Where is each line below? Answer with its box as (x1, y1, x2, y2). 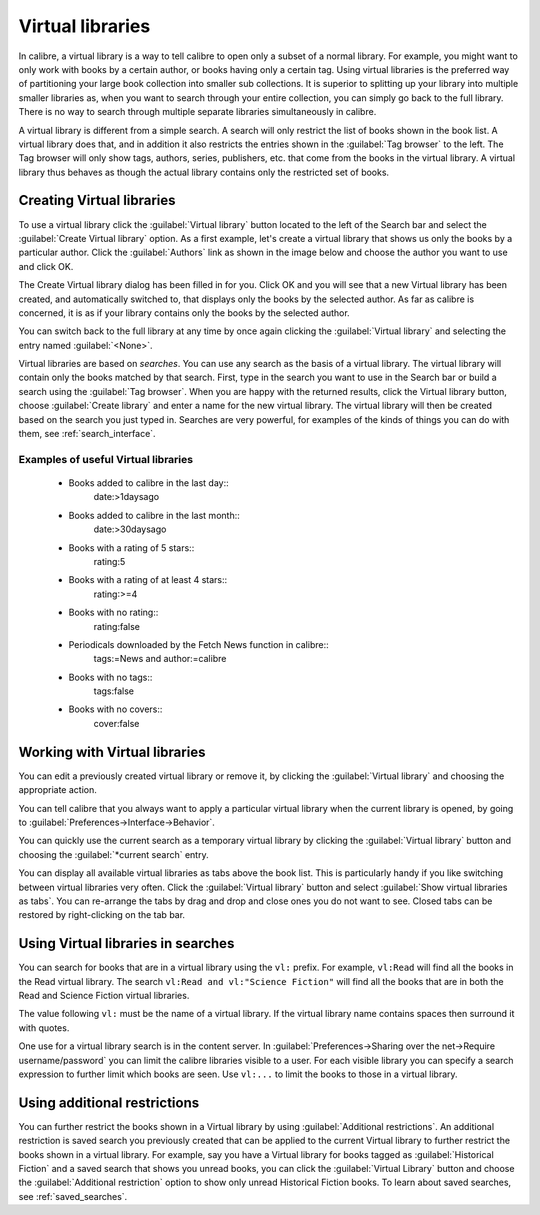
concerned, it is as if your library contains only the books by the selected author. (18, 306, 350, 319)
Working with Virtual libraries (18, 743, 206, 760)
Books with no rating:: (68, 606, 159, 619)
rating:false (93, 620, 140, 632)
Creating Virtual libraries (18, 192, 176, 209)
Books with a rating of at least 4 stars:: (68, 574, 228, 586)
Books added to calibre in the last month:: (68, 509, 240, 521)
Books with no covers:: (68, 703, 163, 715)
